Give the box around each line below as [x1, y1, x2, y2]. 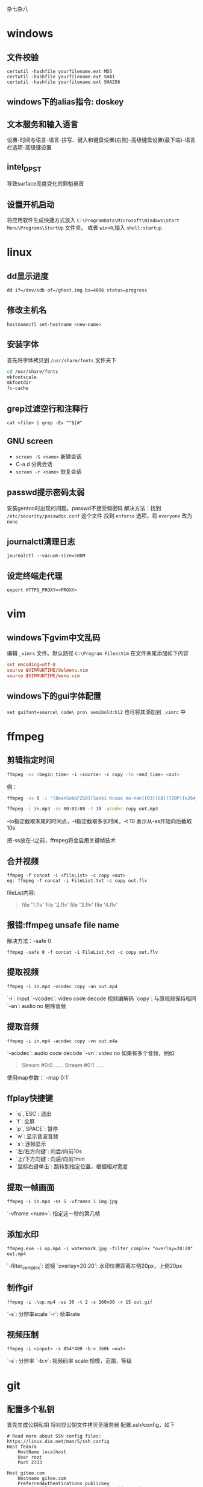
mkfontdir [7, 380, 32, 386]
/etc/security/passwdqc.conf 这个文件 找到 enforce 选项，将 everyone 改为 [7, 512, 193, 519]
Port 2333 [17, 1460, 43, 1466]
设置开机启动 [7, 199, 55, 210]
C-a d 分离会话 [15, 460, 53, 468]
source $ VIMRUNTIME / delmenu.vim [7, 668, 88, 674]
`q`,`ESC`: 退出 [15, 1110, 52, 1118]
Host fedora [7, 1444, 37, 1450]
